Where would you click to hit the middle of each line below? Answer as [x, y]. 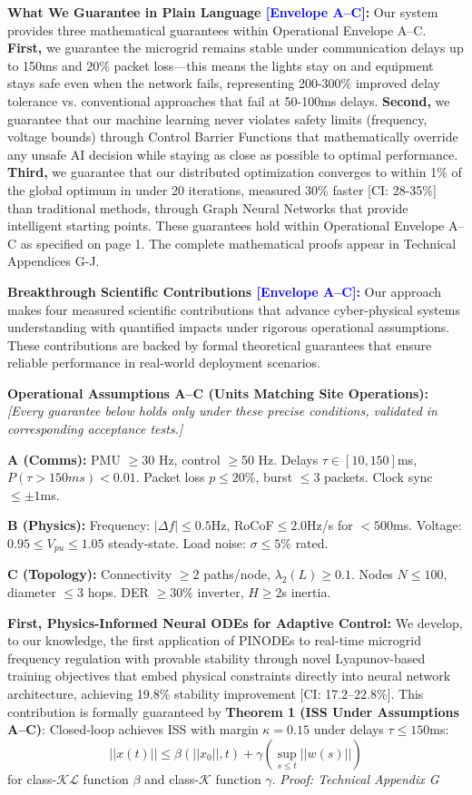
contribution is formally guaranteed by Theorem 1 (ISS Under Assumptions [233, 711]
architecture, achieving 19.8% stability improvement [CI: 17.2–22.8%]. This [216, 694]
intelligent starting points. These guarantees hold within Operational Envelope [226, 226]
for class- [32, 778]
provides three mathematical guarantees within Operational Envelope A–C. [217, 29]
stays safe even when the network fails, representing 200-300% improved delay [224, 83]
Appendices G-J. [54, 261]
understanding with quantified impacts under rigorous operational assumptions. [229, 327]
